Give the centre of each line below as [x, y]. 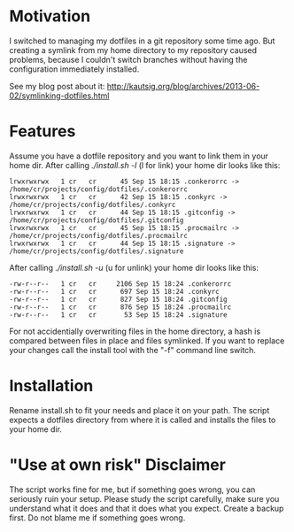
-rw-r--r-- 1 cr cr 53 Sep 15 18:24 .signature [118, 315]
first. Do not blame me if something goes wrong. [97, 517]
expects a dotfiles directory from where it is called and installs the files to [143, 420]
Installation [51, 386]
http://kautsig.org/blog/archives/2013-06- [183, 86]
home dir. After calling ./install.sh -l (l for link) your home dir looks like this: [145, 165]
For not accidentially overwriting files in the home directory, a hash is [135, 331]
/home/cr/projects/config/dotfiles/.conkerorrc [99, 189]
